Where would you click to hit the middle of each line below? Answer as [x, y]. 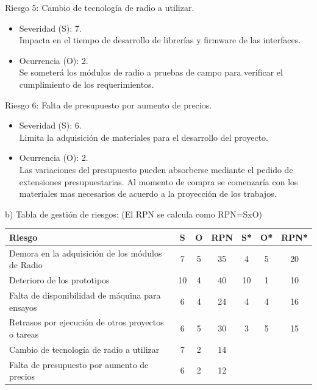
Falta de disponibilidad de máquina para [85, 295]
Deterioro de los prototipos [59, 280]
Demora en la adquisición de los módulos [86, 253]
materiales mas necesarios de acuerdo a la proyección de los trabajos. [148, 193]
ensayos [23, 307]
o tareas [24, 334]
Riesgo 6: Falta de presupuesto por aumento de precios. [109, 105]
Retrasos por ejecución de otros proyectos [87, 322]
